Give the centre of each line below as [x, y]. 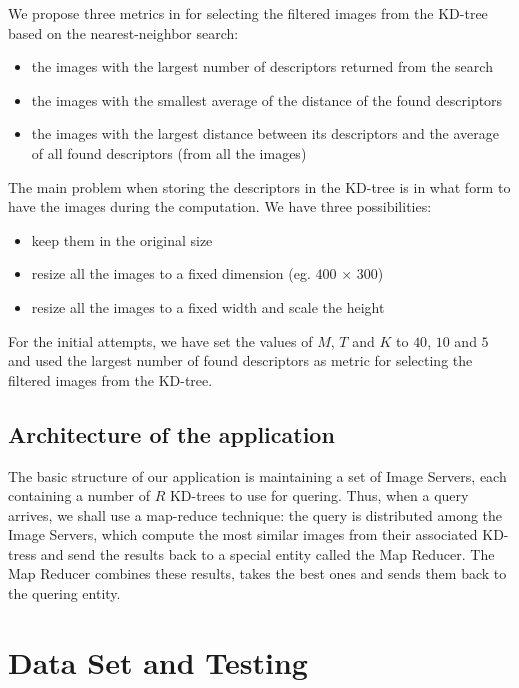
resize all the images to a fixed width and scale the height [208, 306]
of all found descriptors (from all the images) [169, 152]
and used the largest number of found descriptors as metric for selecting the [240, 360]
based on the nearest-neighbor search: [123, 32]
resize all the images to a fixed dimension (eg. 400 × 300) [207, 273]
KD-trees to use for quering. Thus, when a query [319, 495]
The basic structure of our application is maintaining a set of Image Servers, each [257, 475]
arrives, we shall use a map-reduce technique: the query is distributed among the [255, 514]
